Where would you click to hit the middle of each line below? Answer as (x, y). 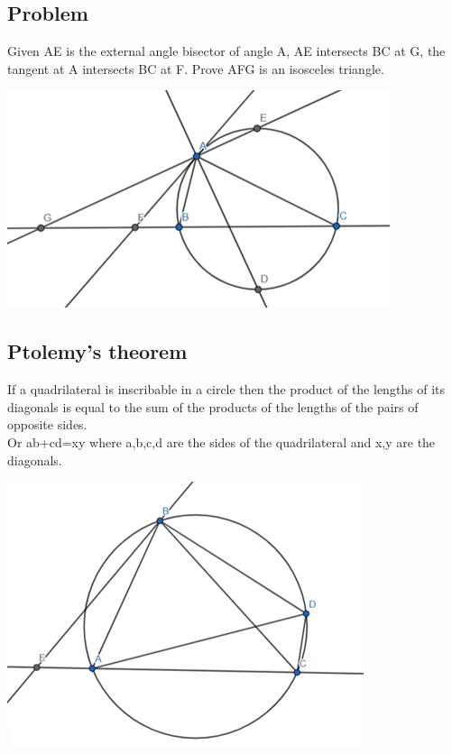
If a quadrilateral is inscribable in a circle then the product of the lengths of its (226, 389)
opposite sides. (47, 424)
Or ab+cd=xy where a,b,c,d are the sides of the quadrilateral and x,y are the (221, 441)
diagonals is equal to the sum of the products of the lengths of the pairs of (213, 406)
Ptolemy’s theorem (97, 351)
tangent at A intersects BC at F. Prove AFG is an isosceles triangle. (196, 68)
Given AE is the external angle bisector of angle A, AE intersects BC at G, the (226, 51)
